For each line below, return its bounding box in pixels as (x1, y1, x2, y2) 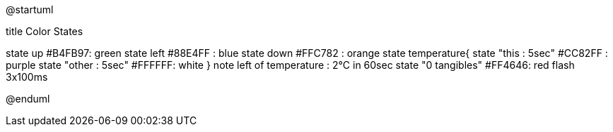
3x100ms (6, 71, 48, 83)
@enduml (6, 93, 50, 105)
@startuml (6, 4, 54, 15)
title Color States (6, 25, 83, 37)
